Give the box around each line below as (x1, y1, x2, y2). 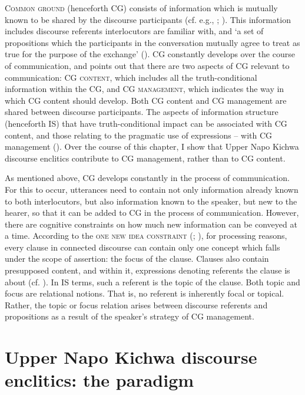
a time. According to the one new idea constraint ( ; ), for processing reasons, (5, 229, 287, 242)
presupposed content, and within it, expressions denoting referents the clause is (5, 264, 290, 276)
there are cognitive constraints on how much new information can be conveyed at (5, 218, 297, 230)
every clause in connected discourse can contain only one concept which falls (5, 241, 280, 253)
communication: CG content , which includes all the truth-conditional (5, 71, 257, 83)
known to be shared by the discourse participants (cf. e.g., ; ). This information (5, 13, 291, 25)
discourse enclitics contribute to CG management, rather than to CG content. (5, 152, 286, 164)
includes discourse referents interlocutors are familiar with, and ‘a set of (5, 25, 264, 37)
